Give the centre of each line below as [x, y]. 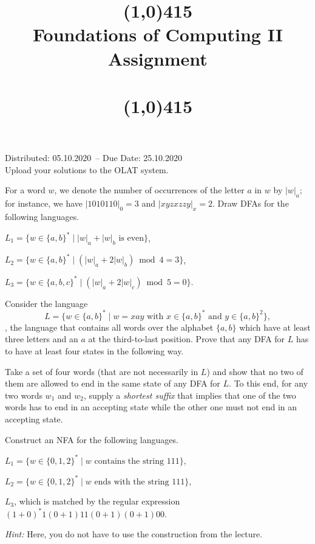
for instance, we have [44, 203]
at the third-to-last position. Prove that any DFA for [187, 339]
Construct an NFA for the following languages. [92, 439]
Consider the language [46, 303]
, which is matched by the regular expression [97, 501]
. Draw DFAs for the [250, 203]
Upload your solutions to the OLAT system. [87, 169]
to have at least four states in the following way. [94, 351]
